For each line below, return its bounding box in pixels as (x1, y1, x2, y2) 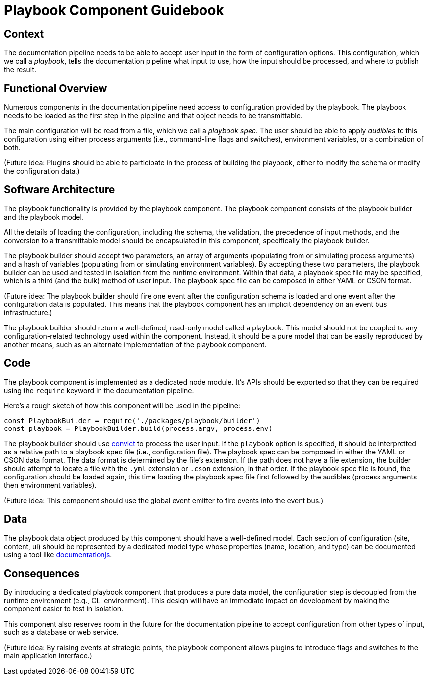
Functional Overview (4, 82, 107, 95)
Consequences (4, 567, 80, 579)
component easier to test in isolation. (4, 604, 124, 613)
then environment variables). (4, 480, 97, 489)
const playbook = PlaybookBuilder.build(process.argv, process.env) (4, 424, 273, 432)
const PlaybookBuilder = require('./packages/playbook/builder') (4, 416, 260, 425)
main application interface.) (4, 652, 92, 660)
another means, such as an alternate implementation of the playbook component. (4, 340, 267, 349)
